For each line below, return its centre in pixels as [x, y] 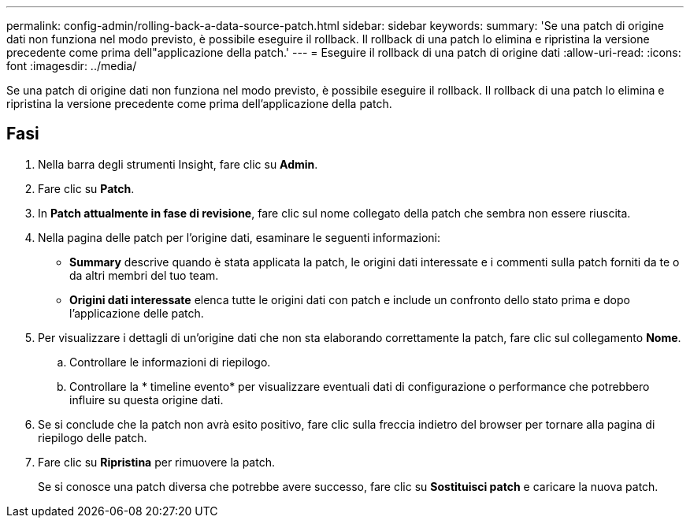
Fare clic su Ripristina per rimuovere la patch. [156, 462]
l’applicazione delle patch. [137, 313]
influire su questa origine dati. [147, 400]
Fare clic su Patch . [86, 188]
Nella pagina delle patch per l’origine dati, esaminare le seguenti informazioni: [239, 237]
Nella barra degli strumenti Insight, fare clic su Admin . [178, 164]
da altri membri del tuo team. [144, 275]
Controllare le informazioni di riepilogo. [170, 362]
